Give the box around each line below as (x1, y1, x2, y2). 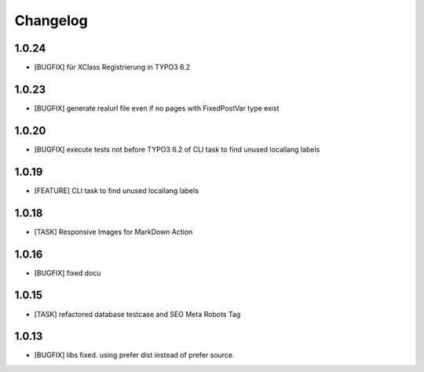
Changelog (14, 12, 88, 29)
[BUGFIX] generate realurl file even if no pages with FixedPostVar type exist (34, 103, 280, 113)
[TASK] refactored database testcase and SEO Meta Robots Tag (34, 309, 241, 319)
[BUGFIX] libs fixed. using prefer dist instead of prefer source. (34, 350, 235, 360)
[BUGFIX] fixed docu (34, 268, 101, 278)
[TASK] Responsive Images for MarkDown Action (34, 227, 193, 236)
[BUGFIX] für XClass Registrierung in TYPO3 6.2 (34, 63, 191, 72)
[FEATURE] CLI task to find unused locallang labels (34, 185, 199, 195)
